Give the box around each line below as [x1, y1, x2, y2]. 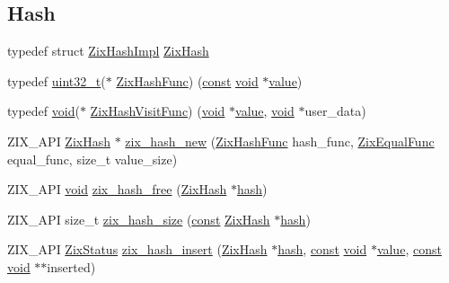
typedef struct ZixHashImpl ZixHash [7, 41, 209, 60]
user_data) [304, 102, 366, 120]
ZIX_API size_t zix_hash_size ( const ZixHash [7, 209, 270, 228]
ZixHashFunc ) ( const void [116, 71, 259, 90]
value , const [376, 240, 442, 259]
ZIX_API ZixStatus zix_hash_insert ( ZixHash [7, 240, 268, 259]
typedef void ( [7, 102, 80, 120]
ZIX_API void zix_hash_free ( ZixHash [7, 180, 227, 199]
